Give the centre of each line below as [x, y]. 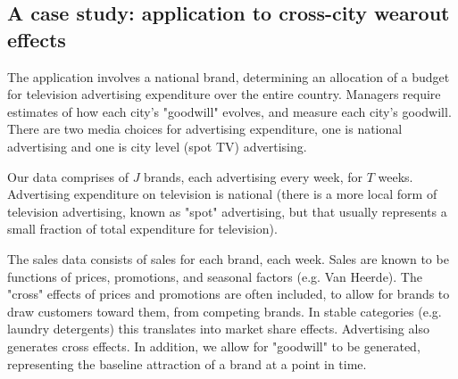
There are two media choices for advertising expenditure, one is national [205, 129]
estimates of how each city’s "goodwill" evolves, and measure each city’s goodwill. [229, 111]
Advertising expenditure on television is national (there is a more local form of [222, 194]
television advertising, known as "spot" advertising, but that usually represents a [227, 211]
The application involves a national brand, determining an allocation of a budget [229, 76]
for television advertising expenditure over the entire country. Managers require [224, 94]
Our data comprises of [68, 176]
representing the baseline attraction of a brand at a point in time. [187, 363]
